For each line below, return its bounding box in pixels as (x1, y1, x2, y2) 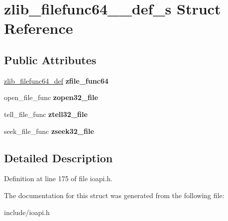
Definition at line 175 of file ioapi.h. (4, 173, 113, 184)
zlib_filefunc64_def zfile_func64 (4, 75, 109, 86)
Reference (4, 18, 73, 38)
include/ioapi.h (4, 207, 50, 217)
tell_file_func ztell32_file (4, 109, 88, 119)
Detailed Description (4, 150, 113, 165)
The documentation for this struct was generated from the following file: (4, 190, 225, 200)
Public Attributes (4, 52, 97, 67)
